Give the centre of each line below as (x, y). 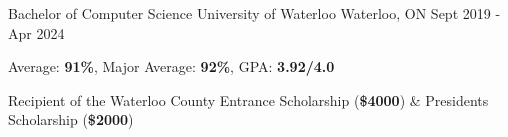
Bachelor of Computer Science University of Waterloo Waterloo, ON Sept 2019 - (254, 13)
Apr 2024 (36, 32)
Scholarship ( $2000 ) (71, 119)
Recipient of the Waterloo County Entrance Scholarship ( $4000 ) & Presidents (248, 99)
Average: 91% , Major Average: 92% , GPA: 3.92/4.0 (171, 66)
